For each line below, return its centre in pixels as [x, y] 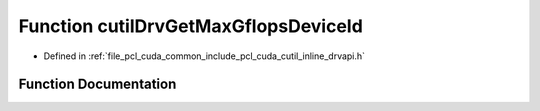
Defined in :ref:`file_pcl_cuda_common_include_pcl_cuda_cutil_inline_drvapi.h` [204, 56]
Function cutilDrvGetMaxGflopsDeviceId [191, 26]
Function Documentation [97, 84]
